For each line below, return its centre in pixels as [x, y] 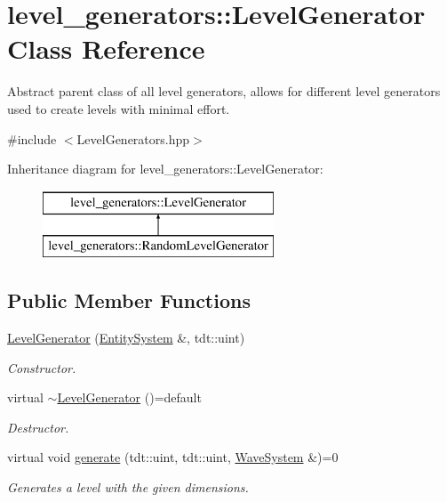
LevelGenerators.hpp [133, 138]
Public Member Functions [129, 300]
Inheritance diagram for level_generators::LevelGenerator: [165, 169]
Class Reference [106, 49]
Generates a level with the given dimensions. [128, 487]
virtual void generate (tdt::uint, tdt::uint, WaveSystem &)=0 [173, 457]
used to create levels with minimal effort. [119, 108]
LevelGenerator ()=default [129, 397]
